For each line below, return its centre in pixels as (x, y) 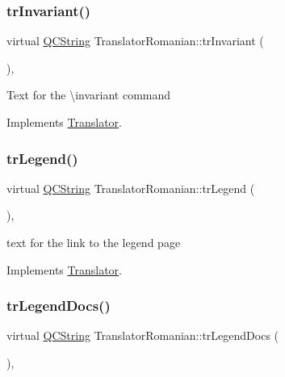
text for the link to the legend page (94, 242)
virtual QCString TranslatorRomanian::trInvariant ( (135, 41)
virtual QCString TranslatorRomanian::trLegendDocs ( (143, 335)
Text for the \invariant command (89, 95)
